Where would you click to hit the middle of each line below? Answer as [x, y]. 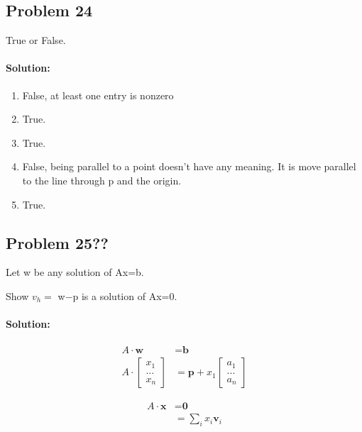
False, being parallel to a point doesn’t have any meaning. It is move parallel [189, 166]
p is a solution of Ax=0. [125, 295]
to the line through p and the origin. [102, 180]
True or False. [36, 40]
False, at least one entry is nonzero [98, 95]
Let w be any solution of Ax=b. [75, 272]
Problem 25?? [57, 242]
